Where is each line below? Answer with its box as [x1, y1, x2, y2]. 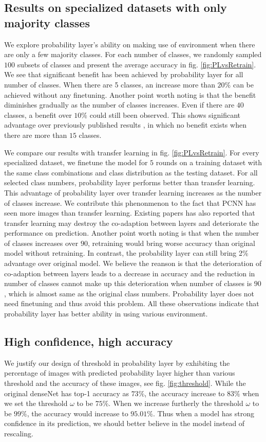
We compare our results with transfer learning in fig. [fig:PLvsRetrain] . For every [4, 147, 259, 157]
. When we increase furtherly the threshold [108, 398, 243, 409]
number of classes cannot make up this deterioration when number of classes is [4, 278, 252, 289]
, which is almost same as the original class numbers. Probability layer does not [4, 288, 255, 298]
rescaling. [4, 428, 33, 438]
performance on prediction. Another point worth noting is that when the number [4, 227, 259, 238]
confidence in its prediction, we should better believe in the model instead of [4, 418, 245, 429]
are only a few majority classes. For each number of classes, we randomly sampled [4, 49, 262, 60]
